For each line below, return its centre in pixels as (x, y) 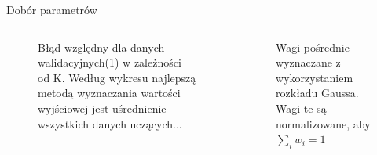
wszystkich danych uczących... (110, 123)
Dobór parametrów (52, 9)
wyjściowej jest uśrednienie (102, 108)
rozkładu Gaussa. (317, 93)
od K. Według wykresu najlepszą (117, 77)
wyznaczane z (308, 62)
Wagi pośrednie (313, 47)
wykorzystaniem (315, 77)
